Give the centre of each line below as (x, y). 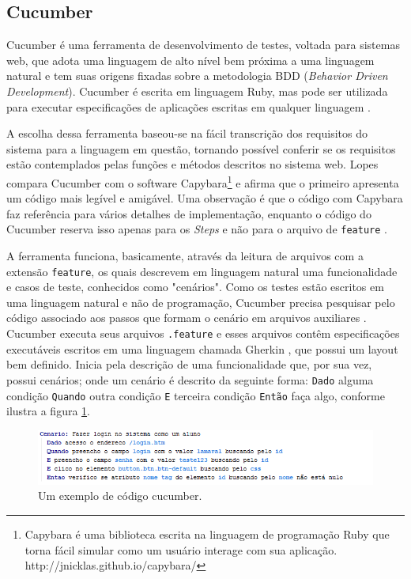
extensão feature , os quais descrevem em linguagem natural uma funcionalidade (202, 271)
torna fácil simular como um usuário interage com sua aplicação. (181, 549)
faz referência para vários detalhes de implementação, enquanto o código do (189, 213)
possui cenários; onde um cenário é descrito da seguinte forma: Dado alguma (190, 379)
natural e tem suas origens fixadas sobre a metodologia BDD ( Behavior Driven (197, 76)
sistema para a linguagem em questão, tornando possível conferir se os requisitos (201, 148)
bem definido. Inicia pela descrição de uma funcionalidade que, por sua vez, (189, 364)
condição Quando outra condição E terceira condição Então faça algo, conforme (196, 395)
